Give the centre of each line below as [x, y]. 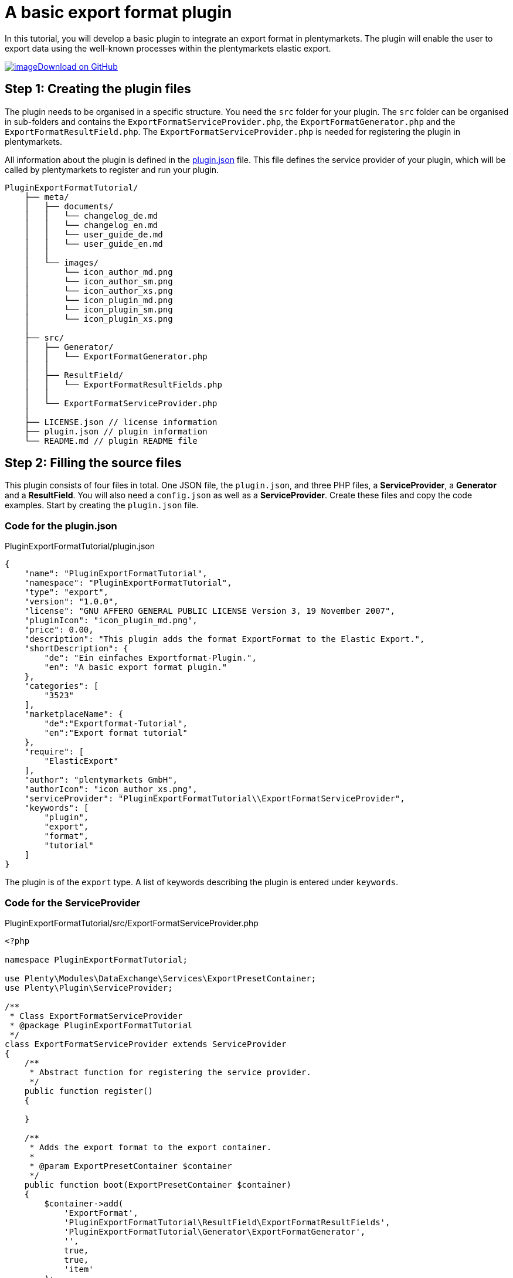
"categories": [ [62, 686]
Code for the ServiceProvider [73, 903]
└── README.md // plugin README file [111, 441]
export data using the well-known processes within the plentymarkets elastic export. [168, 48]
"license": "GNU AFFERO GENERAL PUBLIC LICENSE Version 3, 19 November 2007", [210, 611]
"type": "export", [67, 592]
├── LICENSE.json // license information [121, 422]
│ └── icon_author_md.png [98, 272]
